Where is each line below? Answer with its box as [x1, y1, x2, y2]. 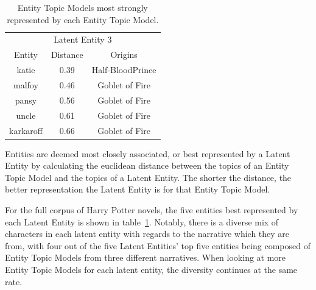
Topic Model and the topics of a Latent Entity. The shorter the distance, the [5, 171, 292, 183]
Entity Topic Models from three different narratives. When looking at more [5, 251, 286, 264]
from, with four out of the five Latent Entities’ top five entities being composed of [5, 239, 311, 252]
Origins [110, 48, 138, 61]
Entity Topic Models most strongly [17, 1, 148, 13]
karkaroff [9, 124, 43, 136]
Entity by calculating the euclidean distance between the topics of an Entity [5, 159, 289, 172]
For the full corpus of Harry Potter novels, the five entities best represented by [5, 203, 298, 216]
